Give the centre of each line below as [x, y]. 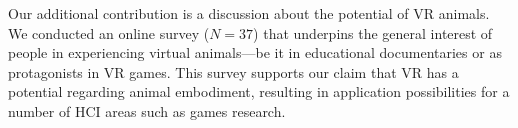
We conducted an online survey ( [109, 32]
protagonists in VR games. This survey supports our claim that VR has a [233, 71]
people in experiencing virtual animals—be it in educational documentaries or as [255, 52]
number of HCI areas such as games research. [147, 110]
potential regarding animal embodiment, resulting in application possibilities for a [259, 91]
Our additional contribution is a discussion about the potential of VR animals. [249, 13]
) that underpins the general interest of [373, 32]
